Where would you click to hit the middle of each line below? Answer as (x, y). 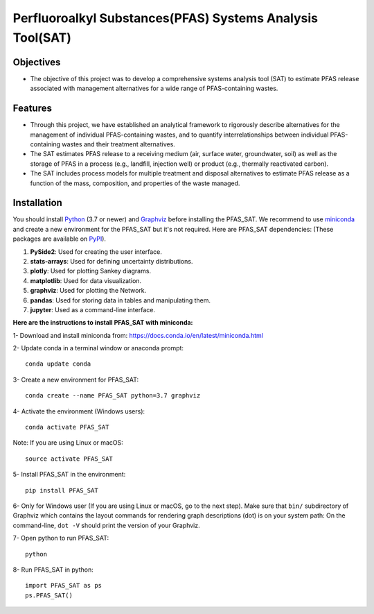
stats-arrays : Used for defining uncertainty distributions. (112, 261)
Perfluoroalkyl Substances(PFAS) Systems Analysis (166, 18)
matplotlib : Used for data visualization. (86, 280)
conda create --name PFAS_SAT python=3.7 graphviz (113, 396)
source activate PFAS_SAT (69, 459)
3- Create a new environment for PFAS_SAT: (76, 380)
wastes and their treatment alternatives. (119, 144)
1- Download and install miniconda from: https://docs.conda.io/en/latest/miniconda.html (138, 335)
